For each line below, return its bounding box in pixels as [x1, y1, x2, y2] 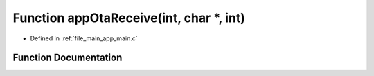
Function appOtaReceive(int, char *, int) [12, 10, 246, 25]
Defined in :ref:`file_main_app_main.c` [30, 34, 138, 42]
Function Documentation [12, 52, 123, 64]
